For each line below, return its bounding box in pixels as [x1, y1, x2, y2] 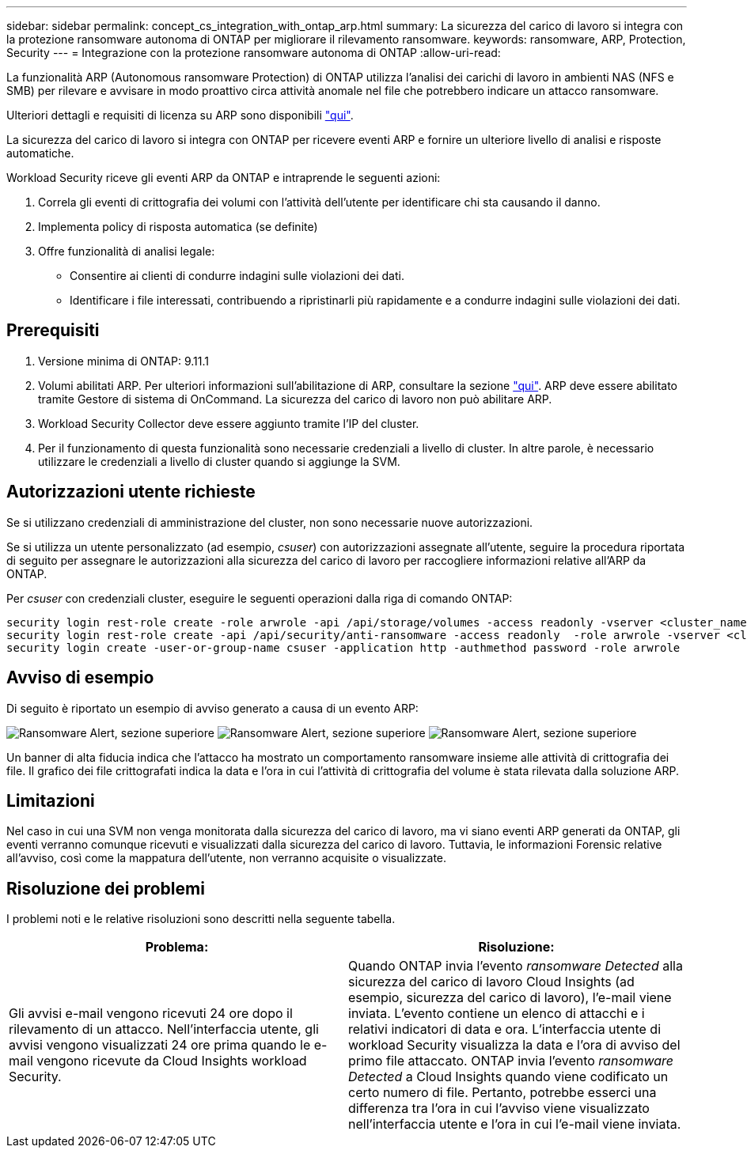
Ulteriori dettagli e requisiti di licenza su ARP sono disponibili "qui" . [6, 108, 354, 122]
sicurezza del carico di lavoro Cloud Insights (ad [348, 974, 635, 990]
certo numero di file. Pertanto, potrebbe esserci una [348, 1084, 657, 1101]
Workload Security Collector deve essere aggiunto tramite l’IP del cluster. [38, 416, 419, 430]
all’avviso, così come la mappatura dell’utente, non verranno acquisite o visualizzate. [6, 851, 447, 865]
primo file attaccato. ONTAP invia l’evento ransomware [348, 1053, 674, 1069]
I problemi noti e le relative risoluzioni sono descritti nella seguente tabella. [6, 912, 396, 926]
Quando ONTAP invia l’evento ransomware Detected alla [348, 958, 683, 974]
